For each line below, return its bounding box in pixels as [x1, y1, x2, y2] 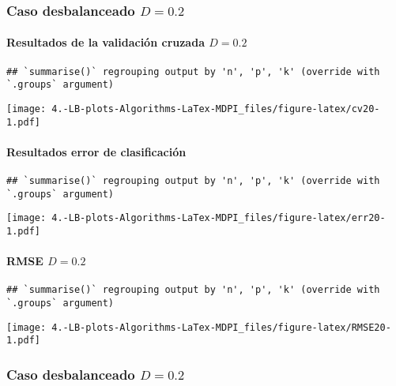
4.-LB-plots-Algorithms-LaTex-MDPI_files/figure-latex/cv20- [51, 103, 380, 114]
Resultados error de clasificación [6, 143, 187, 159]
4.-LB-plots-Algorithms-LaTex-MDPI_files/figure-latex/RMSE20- [51, 321, 391, 333]
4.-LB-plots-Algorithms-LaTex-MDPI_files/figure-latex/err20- [51, 212, 386, 224]
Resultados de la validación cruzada [6, 34, 205, 51]
